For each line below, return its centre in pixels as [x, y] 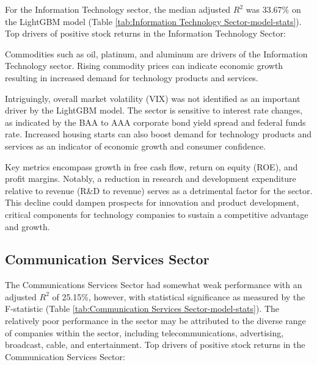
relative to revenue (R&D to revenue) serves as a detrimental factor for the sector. [159, 190]
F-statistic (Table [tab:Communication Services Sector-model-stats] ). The [142, 309]
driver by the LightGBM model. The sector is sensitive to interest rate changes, [154, 110]
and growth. [27, 226]
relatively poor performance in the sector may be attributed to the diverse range [155, 321]
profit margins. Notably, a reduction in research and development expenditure [151, 179]
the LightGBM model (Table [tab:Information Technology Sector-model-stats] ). [153, 21]
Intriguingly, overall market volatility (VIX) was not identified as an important [153, 98]
